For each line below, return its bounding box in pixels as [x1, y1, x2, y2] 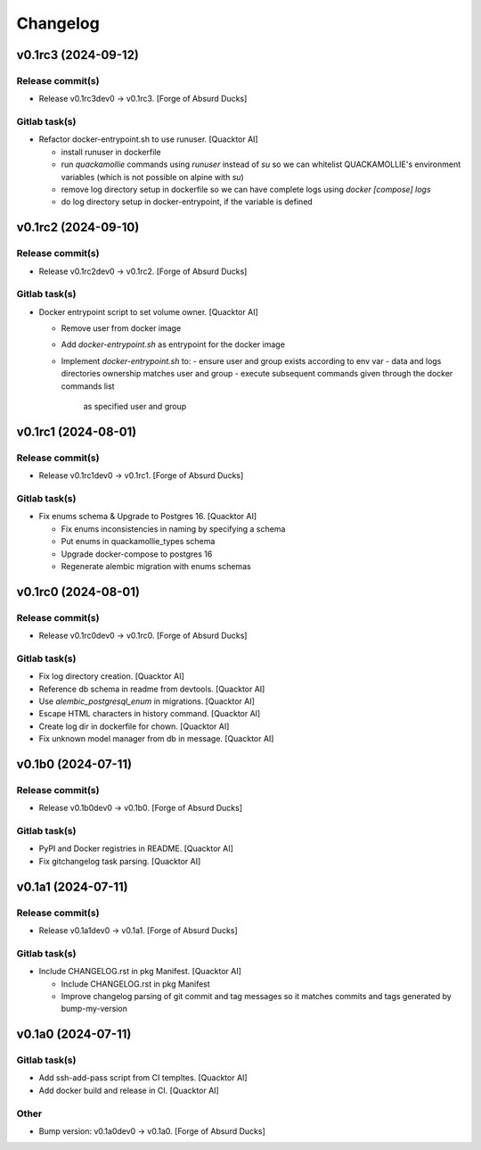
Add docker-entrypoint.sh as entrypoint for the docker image [61, 339, 285, 350]
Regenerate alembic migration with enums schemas [61, 560, 251, 571]
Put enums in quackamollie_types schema [61, 536, 216, 547]
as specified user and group [83, 401, 187, 412]
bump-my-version [61, 1004, 128, 1014]
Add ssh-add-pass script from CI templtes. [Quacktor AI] [38, 1072, 249, 1083]
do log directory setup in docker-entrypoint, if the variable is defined [61, 196, 314, 207]
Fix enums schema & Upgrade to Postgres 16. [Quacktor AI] [38, 511, 257, 522]
